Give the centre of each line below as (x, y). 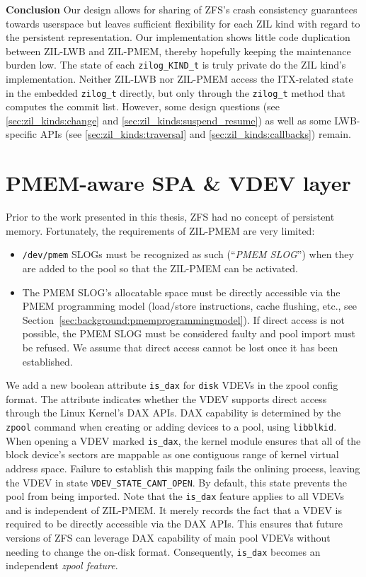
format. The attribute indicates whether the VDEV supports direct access (166, 398)
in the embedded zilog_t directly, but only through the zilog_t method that (176, 92)
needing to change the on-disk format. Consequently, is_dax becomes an (163, 551)
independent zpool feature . (62, 565)
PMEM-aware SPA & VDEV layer (178, 183)
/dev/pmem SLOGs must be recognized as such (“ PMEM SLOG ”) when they (188, 254)
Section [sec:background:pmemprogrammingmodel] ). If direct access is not (183, 319)
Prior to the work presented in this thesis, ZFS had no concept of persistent (170, 217)
